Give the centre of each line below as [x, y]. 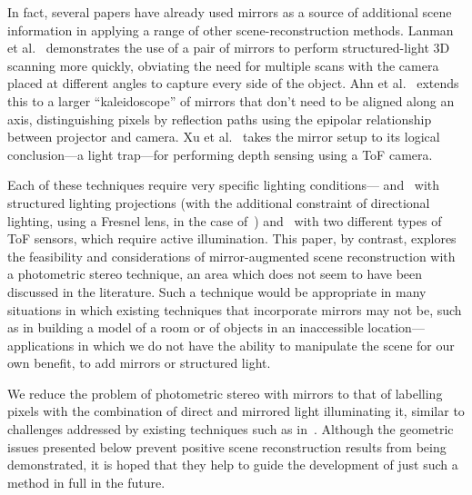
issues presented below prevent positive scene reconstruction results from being [227, 446]
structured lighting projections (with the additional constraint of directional [219, 202]
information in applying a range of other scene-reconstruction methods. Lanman [231, 30]
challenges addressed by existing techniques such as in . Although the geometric [231, 429]
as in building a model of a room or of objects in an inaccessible [186, 327]
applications [41, 345]
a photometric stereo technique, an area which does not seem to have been [215, 274]
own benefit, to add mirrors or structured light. [139, 363]
